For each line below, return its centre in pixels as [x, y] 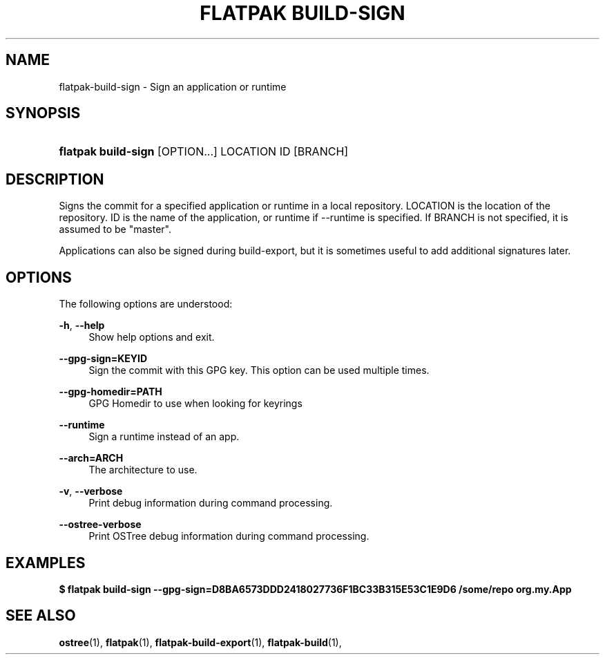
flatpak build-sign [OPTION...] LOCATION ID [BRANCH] [204, 152]
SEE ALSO [41, 616]
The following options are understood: [146, 304]
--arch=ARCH [91, 458]
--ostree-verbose [100, 525]
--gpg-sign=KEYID [103, 359]
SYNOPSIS [43, 113]
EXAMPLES [46, 563]
